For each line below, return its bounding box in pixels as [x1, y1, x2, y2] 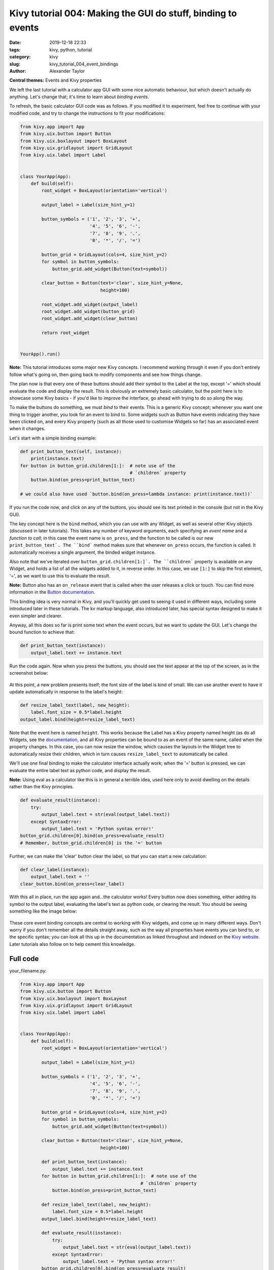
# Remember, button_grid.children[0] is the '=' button [20, 840, 162, 846]
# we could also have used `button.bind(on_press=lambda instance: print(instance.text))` [20, 491, 253, 497]
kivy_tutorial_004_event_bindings [49, 61, 119, 67]
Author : [9, 68, 26, 74]
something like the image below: [9, 908, 77, 914]
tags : [9, 46, 21, 53]
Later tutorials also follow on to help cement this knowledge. [9, 941, 135, 947]
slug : [9, 61, 20, 67]
